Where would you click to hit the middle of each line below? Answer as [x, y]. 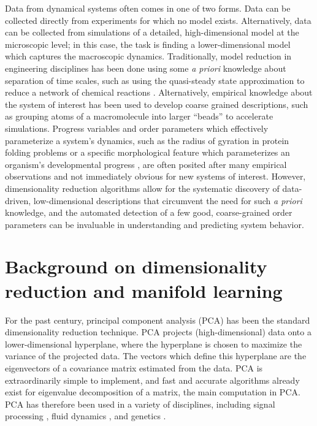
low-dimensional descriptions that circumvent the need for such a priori [168, 200]
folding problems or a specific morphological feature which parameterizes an [147, 152]
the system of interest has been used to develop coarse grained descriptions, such [157, 104]
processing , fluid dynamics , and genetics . [86, 416]
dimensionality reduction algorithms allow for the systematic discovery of [142, 188]
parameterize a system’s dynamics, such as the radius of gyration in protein [147, 140]
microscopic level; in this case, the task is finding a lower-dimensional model [148, 44]
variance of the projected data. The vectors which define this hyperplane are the [156, 356]
